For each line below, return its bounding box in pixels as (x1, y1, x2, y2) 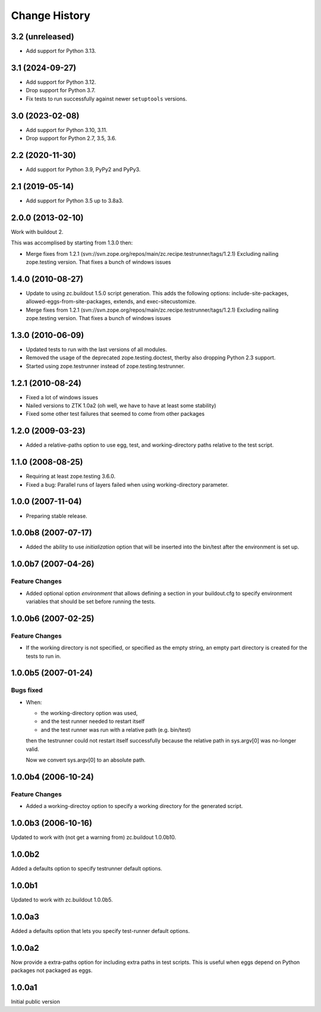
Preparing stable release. (26, 512, 87, 519)
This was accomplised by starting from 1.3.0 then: (11, 239, 133, 246)
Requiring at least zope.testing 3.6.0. (26, 473, 116, 480)
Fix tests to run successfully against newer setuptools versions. (26, 95, 187, 102)
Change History (11, 9, 90, 22)
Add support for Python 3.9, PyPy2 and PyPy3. (26, 165, 141, 173)
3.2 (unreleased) (11, 32, 74, 42)
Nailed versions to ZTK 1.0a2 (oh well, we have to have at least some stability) (26, 402, 216, 409)
